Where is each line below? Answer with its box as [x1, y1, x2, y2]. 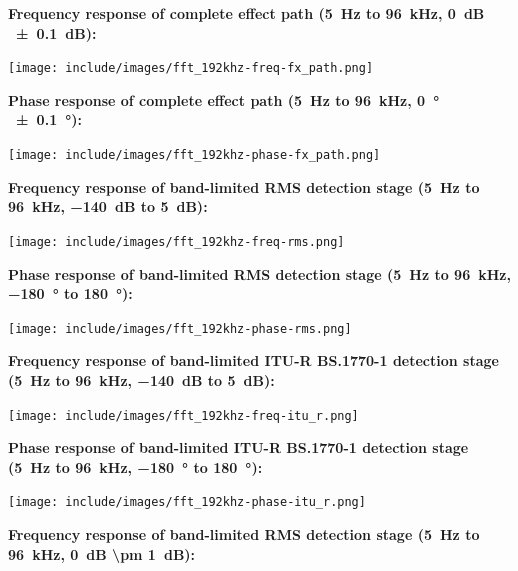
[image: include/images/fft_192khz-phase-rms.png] [8, 321, 352, 336]
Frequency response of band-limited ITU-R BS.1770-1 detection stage [8, 350, 499, 371]
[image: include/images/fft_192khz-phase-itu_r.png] [8, 495, 366, 510]
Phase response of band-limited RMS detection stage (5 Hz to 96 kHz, [8, 263, 511, 284]
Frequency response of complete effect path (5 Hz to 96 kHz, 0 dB [8, 3, 485, 23]
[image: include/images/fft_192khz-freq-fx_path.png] [8, 61, 374, 76]
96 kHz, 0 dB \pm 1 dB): [8, 543, 196, 564]
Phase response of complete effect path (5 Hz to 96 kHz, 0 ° [8, 89, 440, 110]
